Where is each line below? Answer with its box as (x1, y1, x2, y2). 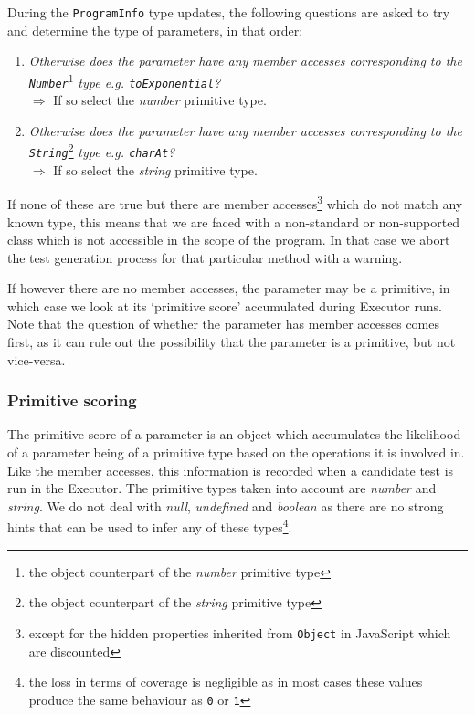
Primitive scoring (7, 389, 137, 412)
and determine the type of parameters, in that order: (7, 20, 303, 39)
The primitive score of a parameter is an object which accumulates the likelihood (7, 425, 461, 444)
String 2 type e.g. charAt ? (28, 140, 175, 161)
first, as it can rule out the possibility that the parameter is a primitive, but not (7, 332, 456, 352)
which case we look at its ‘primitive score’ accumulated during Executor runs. (7, 296, 442, 315)
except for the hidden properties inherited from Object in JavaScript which (28, 623, 451, 642)
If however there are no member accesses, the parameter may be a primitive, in (7, 279, 450, 298)
